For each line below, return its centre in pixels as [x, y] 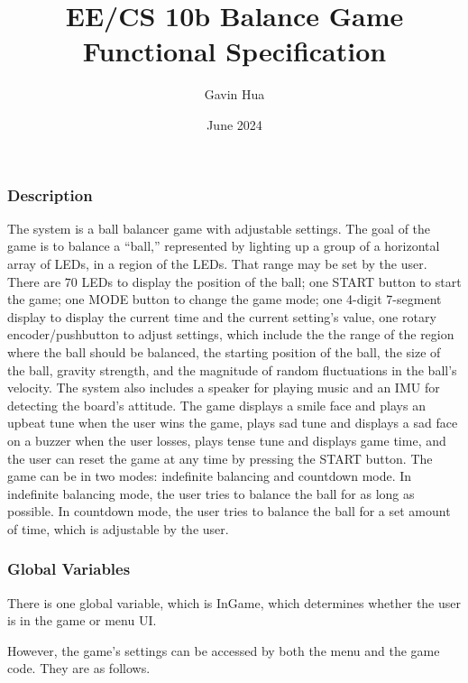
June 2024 [234, 124]
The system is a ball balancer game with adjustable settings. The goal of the [219, 228]
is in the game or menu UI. [82, 620]
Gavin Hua [234, 94]
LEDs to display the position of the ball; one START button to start [271, 281]
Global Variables [69, 569]
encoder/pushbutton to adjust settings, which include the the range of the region [231, 334]
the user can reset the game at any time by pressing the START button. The [220, 458]
